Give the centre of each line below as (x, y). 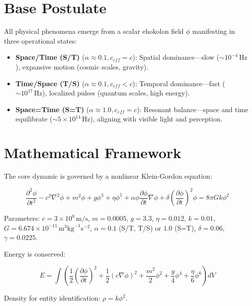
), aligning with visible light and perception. (156, 119)
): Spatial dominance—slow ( (176, 57)
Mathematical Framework (93, 153)
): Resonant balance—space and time (193, 109)
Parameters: (22, 218)
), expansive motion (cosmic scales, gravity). (82, 66)
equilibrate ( (34, 119)
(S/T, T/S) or (140, 227)
